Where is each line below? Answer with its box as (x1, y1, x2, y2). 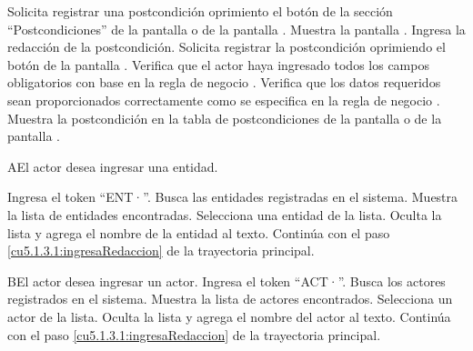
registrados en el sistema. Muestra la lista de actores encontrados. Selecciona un (7, 289, 453, 308)
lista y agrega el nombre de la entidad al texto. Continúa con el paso (7, 223, 390, 242)
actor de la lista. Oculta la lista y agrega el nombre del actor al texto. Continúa (7, 306, 451, 326)
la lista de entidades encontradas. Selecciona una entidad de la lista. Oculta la (7, 205, 442, 224)
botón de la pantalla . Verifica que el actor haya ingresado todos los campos (7, 55, 429, 74)
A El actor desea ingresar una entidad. (7, 156, 218, 175)
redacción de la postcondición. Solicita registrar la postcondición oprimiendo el (7, 37, 446, 56)
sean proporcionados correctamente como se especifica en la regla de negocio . (7, 90, 440, 109)
